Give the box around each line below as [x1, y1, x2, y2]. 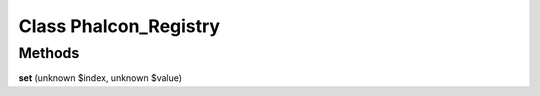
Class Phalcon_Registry [18, 15, 220, 37]
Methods [18, 44, 80, 62]
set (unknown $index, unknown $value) [18, 72, 183, 84]
